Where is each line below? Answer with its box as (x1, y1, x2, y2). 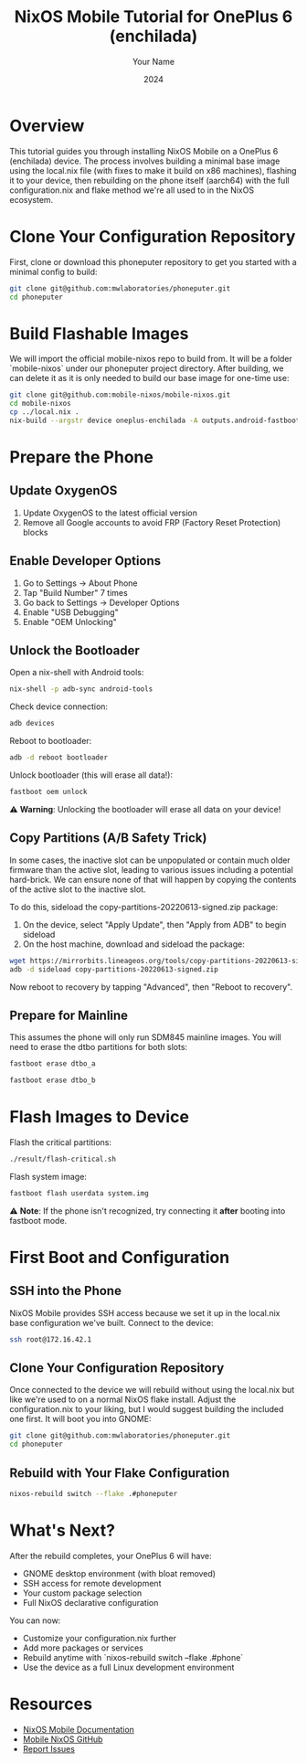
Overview (9, 115, 85, 136)
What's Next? (9, 1520, 116, 1541)
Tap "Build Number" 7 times (22, 587, 128, 598)
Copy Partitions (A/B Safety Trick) (9, 830, 207, 846)
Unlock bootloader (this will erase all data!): (9, 770, 174, 781)
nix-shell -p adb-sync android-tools (9, 685, 153, 694)
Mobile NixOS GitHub (22, 1734, 103, 1745)
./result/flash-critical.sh (9, 1154, 117, 1163)
